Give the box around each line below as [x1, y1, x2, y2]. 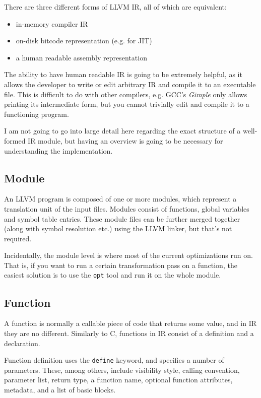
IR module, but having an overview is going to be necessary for [28, 135, 223, 146]
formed [4, 135, 26, 146]
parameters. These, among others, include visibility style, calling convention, [4, 364, 240, 375]
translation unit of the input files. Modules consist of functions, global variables [4, 203, 249, 214]
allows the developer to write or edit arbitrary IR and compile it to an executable [4, 79, 256, 89]
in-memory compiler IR [16, 18, 88, 29]
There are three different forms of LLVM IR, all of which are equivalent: [4, 2, 227, 12]
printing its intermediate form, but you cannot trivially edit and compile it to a [4, 99, 249, 109]
